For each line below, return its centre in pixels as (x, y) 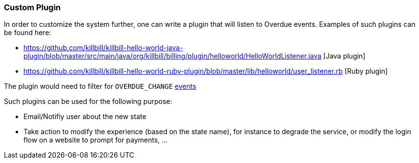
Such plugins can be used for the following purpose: (88, 102)
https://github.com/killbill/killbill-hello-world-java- (103, 48)
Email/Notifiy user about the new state (85, 117)
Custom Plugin (32, 7)
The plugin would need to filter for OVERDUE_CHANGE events (100, 86)
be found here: (28, 33)
